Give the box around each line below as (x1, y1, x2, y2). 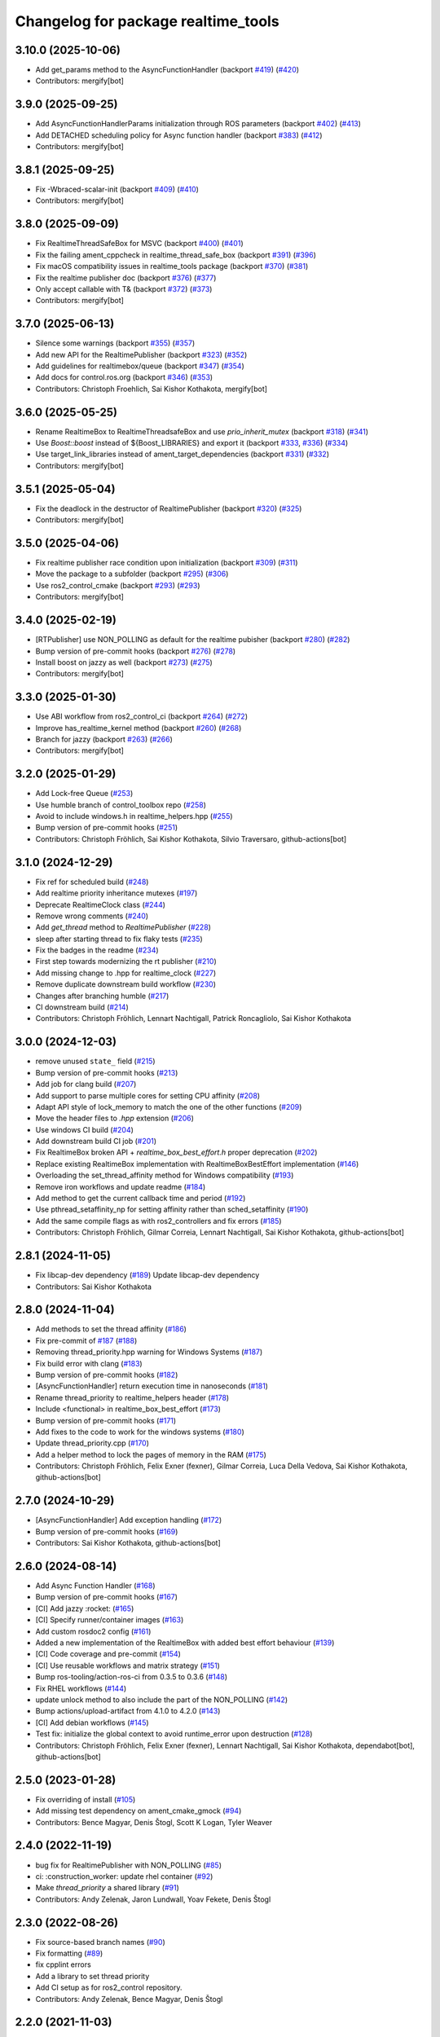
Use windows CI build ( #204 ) (35, 1124, 134, 1134)
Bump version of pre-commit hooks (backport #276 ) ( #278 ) (35, 646, 236, 656)
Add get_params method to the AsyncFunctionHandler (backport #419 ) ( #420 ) (35, 65, 300, 75)
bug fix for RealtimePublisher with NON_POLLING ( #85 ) (35, 1860, 222, 1870)
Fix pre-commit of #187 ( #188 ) (35, 1335, 138, 1345)
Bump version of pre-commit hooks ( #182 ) (35, 1370, 178, 1379)
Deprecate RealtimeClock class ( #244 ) (35, 900, 166, 909)
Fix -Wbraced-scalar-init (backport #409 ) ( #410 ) (35, 184, 200, 195)
